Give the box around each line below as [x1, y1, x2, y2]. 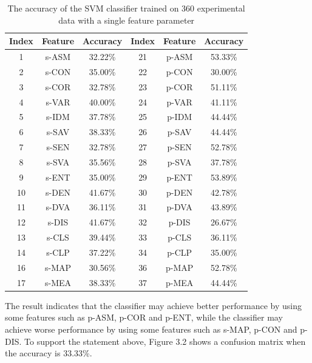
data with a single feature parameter [58, 13, 195, 26]
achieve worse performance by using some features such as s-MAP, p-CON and [5, 322, 297, 335]
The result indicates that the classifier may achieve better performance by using [5, 299, 302, 311]
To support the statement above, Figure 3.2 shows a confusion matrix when [24, 335, 306, 347]
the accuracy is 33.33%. [5, 347, 92, 359]
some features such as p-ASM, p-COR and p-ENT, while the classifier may [5, 311, 283, 324]
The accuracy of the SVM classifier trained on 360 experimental [7, 2, 245, 14]
